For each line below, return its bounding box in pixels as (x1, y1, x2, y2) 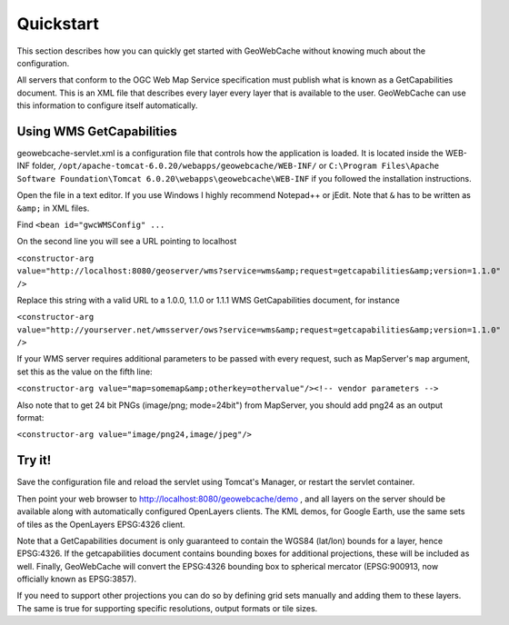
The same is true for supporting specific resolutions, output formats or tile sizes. (16, 602, 318, 613)
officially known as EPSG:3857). (16, 573, 136, 585)
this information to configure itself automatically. (16, 100, 198, 111)
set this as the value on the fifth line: (16, 366, 154, 377)
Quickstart (16, 14, 100, 34)
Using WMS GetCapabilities (16, 124, 177, 139)
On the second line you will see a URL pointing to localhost (16, 236, 237, 247)
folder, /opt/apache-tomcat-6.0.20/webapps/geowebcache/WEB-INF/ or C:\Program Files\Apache (32, 160, 440, 172)
